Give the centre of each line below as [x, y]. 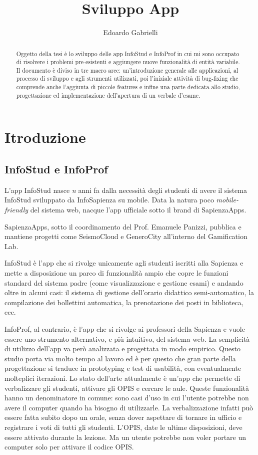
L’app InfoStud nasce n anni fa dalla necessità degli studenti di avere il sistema [126, 190]
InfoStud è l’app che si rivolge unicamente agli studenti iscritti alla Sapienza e [124, 263]
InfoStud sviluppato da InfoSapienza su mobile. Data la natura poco [109, 200]
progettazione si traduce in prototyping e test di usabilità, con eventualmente [123, 368]
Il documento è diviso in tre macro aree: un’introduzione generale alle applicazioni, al [127, 70]
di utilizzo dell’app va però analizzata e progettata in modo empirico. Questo [122, 349]
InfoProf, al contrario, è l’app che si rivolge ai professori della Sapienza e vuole [125, 328]
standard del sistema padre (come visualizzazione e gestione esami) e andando [124, 282]
